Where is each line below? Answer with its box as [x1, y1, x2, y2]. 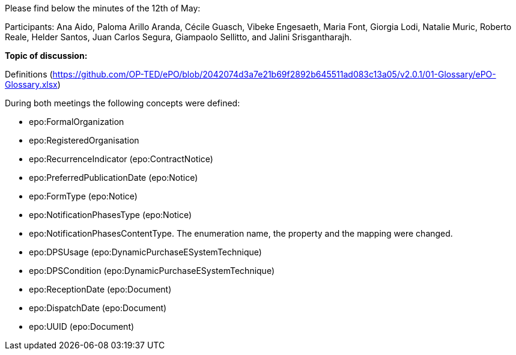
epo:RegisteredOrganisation [29, 135, 139, 145]
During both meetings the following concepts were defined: [5, 98, 240, 108]
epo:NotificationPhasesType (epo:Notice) [29, 210, 192, 220]
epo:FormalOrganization [29, 117, 124, 127]
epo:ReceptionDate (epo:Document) [29, 284, 172, 294]
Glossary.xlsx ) [5, 79, 61, 90]
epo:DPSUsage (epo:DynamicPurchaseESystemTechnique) [29, 247, 262, 257]
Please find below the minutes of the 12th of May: [5, 3, 201, 13]
